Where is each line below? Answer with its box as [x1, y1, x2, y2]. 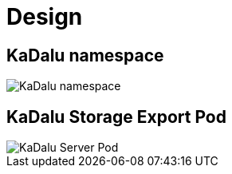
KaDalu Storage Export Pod [6, 106, 226, 127]
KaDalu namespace [6, 45, 164, 65]
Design [6, 3, 83, 30]
